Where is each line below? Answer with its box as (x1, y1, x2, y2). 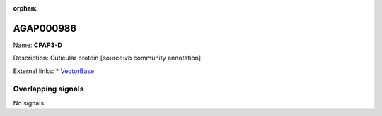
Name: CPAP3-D (13, 41, 63, 49)
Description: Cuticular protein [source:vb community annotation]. (13, 53, 203, 63)
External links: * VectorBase (13, 67, 95, 75)
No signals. (13, 98, 46, 107)
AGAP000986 (13, 22, 77, 34)
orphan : (13, 4, 37, 12)
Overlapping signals (13, 84, 84, 94)
